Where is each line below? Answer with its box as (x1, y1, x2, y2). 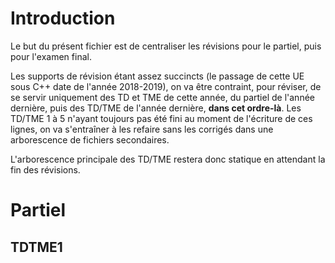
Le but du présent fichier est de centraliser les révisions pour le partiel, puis (10, 40, 322, 52)
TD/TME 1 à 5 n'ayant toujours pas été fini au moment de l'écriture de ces (10, 112, 313, 124)
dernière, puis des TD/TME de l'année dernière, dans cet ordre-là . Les (10, 102, 302, 114)
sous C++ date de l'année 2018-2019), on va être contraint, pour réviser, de (10, 80, 322, 92)
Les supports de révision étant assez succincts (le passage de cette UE (10, 70, 305, 82)
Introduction (10, 7, 116, 30)
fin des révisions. (10, 163, 81, 176)
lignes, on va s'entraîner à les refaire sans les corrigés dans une (10, 123, 274, 135)
